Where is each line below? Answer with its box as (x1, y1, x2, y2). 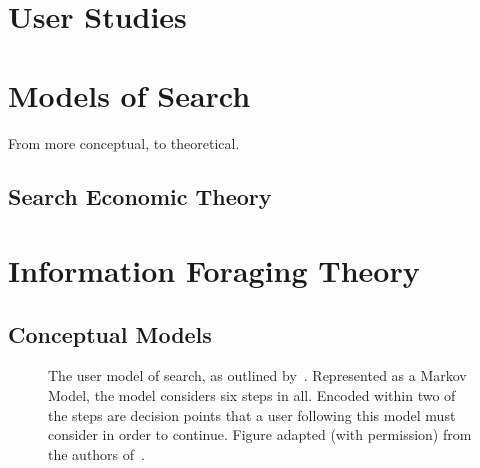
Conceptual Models (8, 318, 212, 349)
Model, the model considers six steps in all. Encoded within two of (48, 385, 456, 406)
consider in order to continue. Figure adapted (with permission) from (48, 424, 472, 445)
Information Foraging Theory (8, 250, 420, 291)
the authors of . (48, 443, 145, 464)
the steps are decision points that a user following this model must (48, 404, 456, 425)
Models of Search (8, 74, 251, 115)
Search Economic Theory (8, 181, 272, 212)
